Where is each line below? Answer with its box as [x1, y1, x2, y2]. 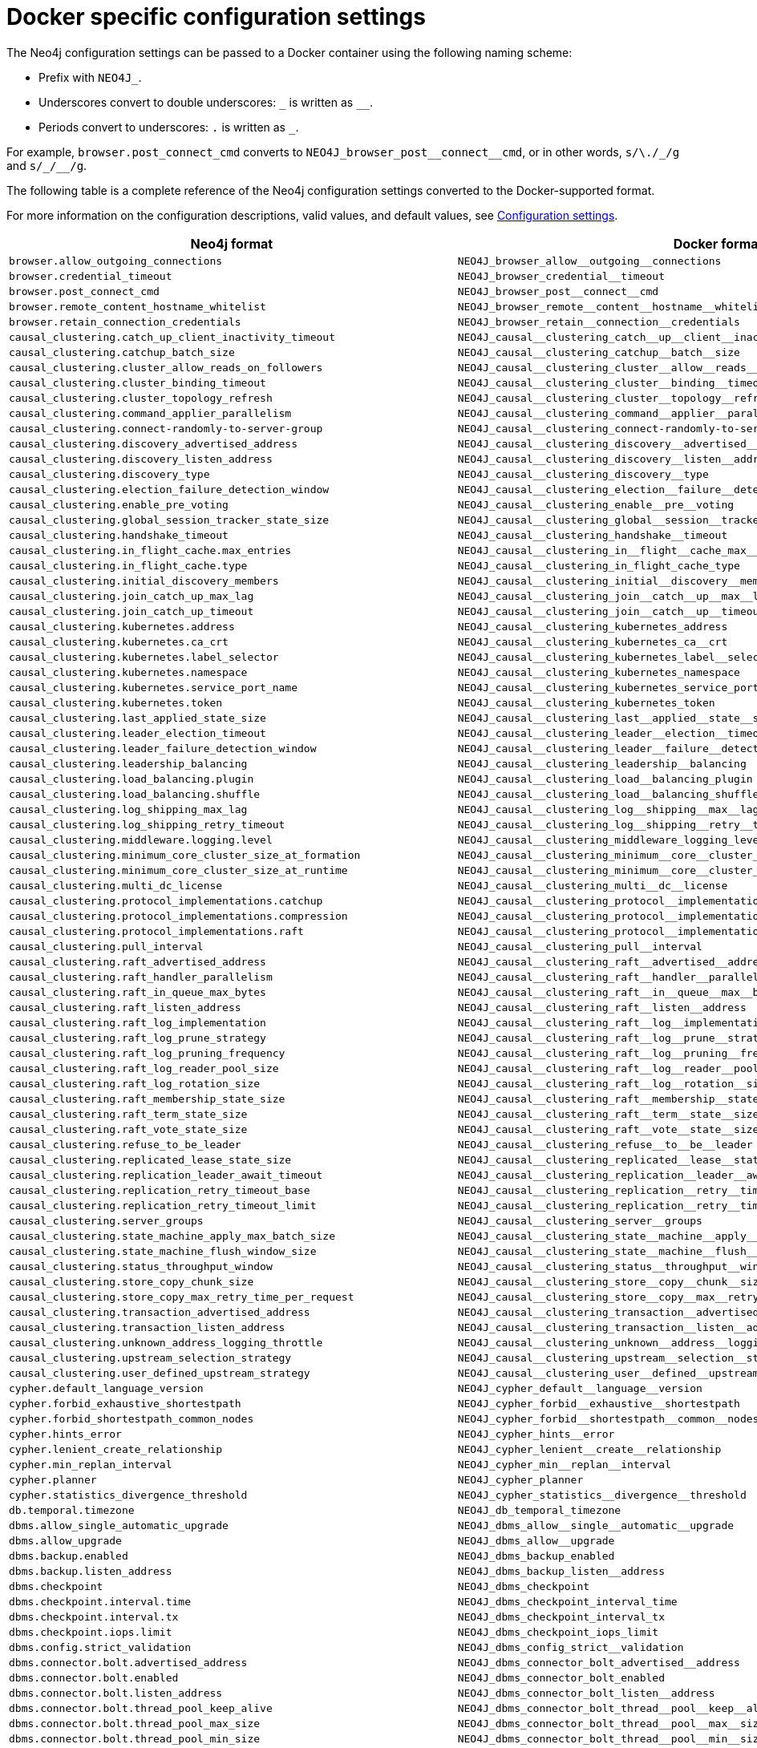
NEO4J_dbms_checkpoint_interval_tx [457, 1610, 665, 1623]
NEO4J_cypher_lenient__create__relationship [457, 1443, 722, 1455]
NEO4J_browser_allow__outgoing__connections [457, 254, 722, 267]
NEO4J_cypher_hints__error [457, 1427, 615, 1440]
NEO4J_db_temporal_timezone [457, 1503, 621, 1516]
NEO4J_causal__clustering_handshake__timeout [457, 528, 728, 541]
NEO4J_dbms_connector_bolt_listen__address [457, 1686, 715, 1699]
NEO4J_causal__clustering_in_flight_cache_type [457, 559, 740, 572]
